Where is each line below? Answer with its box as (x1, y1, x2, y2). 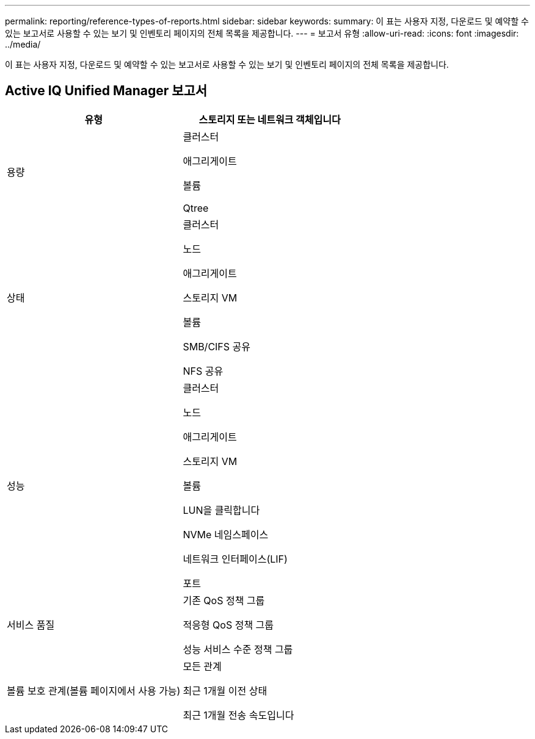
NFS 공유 (183, 364, 224, 377)
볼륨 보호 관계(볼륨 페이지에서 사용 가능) (7, 684, 181, 697)
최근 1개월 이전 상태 (183, 684, 267, 697)
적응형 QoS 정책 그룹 (183, 618, 274, 631)
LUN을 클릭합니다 (183, 503, 260, 516)
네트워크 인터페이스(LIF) (183, 552, 288, 565)
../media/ (5, 39, 41, 49)
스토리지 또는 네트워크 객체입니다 (198, 113, 341, 126)
